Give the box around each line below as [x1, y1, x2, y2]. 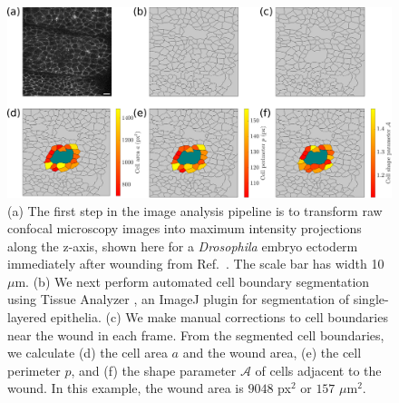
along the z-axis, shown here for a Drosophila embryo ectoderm [7, 236, 358, 255]
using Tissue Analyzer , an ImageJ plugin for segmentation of [7, 290, 350, 309]
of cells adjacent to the [255, 360, 382, 379]
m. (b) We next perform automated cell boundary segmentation [15, 271, 370, 290]
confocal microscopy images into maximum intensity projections [7, 219, 362, 238]
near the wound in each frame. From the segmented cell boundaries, [7, 325, 384, 344]
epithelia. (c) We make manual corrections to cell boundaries [50, 308, 388, 327]
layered [7, 308, 47, 327]
